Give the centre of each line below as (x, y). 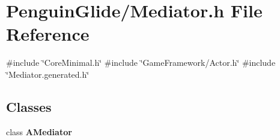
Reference (48, 34)
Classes (29, 106)
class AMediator (39, 131)
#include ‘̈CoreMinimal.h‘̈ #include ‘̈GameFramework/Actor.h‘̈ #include (141, 63)
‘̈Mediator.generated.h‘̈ (48, 74)
